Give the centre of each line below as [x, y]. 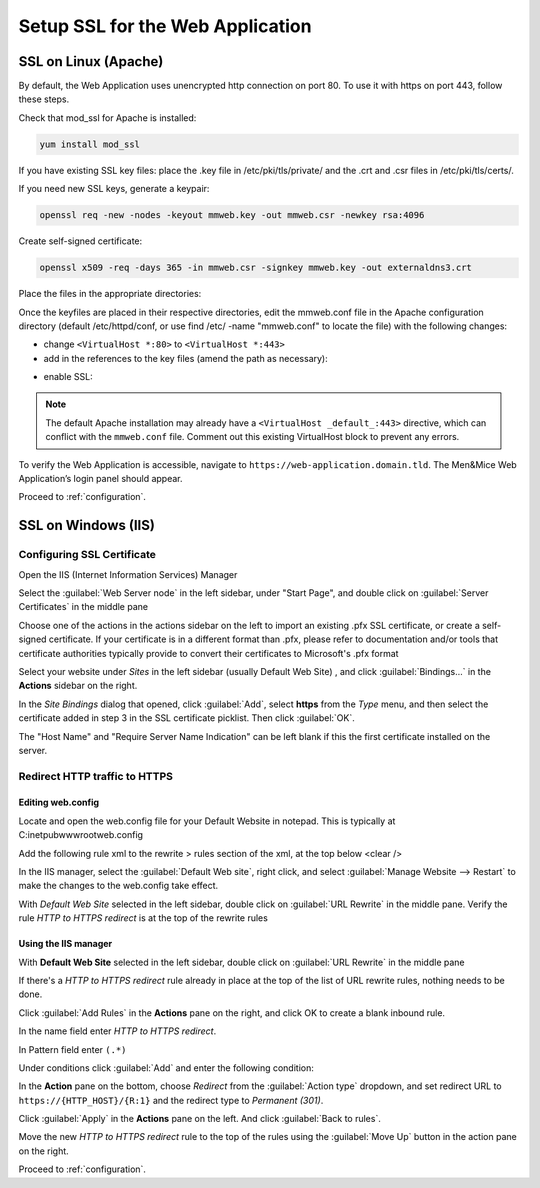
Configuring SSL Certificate [87, 555]
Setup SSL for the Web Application [165, 26]
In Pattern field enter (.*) [72, 1049]
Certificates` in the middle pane [83, 607]
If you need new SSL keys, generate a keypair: [114, 189]
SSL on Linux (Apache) [91, 61]
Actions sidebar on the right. [78, 686]
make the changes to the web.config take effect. [118, 886]
